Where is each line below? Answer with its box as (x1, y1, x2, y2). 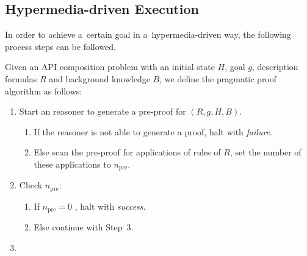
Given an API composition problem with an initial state (5, 60, 215, 73)
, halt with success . (74, 199, 146, 212)
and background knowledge (49, 72, 150, 85)
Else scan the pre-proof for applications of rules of (34, 146, 221, 158)
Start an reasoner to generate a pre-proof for (19, 105, 186, 118)
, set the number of (229, 146, 302, 158)
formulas (5, 72, 37, 85)
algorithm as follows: (5, 84, 82, 97)
